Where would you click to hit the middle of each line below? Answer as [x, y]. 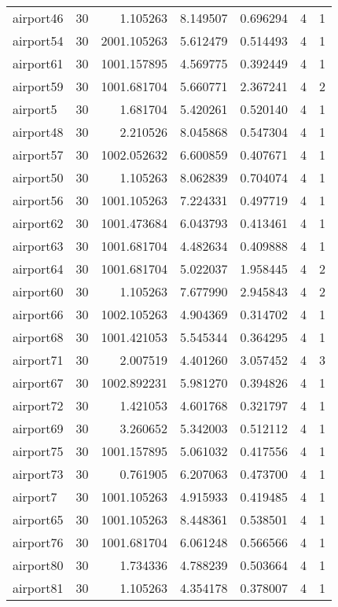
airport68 [38, 337]
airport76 [38, 542]
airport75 [38, 451]
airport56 [38, 200]
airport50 [38, 177]
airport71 [38, 360]
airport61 [38, 63]
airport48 [38, 132]
